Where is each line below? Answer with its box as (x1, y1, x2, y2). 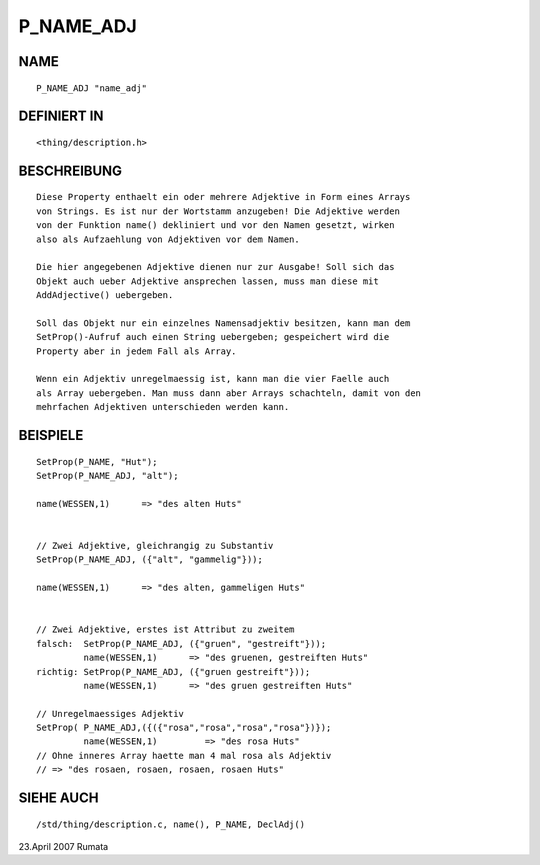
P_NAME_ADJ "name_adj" (36, 82, 148, 94)
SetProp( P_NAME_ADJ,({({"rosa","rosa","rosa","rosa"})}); (36, 722, 332, 734)
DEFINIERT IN (18, 108, 104, 125)
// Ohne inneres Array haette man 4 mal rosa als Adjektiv (36, 750, 332, 761)
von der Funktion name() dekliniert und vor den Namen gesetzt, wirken (36, 220, 395, 231)
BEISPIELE (18, 427, 84, 444)
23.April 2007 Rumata (18, 841, 109, 853)
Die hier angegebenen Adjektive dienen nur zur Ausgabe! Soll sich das (36, 261, 395, 273)
